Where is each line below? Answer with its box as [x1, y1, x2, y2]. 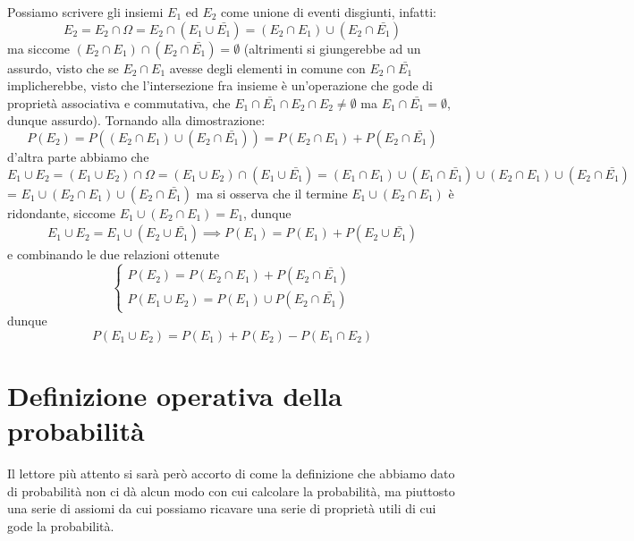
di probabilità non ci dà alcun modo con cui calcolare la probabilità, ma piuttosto [7, 481, 455, 500]
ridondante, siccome [7, 203, 116, 222]
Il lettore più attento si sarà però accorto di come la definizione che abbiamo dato [7, 464, 455, 483]
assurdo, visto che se [7, 58, 119, 77]
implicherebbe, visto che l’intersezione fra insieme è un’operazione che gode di [7, 76, 433, 95]
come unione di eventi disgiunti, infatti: [221, 3, 436, 21]
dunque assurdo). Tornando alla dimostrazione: [7, 111, 266, 130]
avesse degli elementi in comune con [169, 58, 366, 77]
